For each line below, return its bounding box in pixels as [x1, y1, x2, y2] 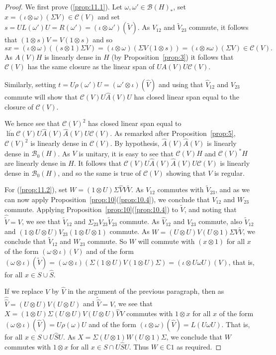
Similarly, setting [4, 79, 56, 89]
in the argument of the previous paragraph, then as [68, 286, 224, 296]
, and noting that [184, 204, 237, 214]
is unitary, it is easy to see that [79, 148, 174, 158]
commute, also [198, 216, 242, 227]
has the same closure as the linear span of [27, 61, 155, 72]
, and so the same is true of [58, 167, 141, 178]
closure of [4, 101, 34, 112]
